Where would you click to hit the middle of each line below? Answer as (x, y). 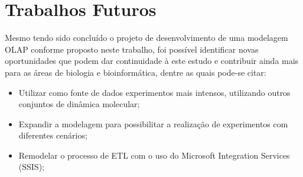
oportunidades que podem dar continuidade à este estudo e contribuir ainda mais (152, 61)
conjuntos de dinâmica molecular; (79, 104)
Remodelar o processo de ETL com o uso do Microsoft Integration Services (154, 155)
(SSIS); (31, 167)
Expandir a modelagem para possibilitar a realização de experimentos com (153, 123)
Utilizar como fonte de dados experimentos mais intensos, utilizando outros (154, 92)
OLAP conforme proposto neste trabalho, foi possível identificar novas (132, 49)
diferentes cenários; (53, 135)
